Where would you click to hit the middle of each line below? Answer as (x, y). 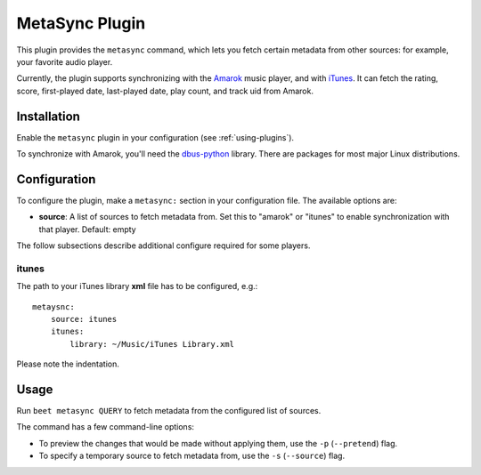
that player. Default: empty (88, 229)
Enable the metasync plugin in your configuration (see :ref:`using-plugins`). (155, 137)
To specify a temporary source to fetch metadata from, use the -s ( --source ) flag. (192, 456)
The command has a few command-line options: (106, 427)
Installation (48, 116)
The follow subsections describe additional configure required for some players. (163, 246)
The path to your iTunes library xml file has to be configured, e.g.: (137, 286)
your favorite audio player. (65, 61)
